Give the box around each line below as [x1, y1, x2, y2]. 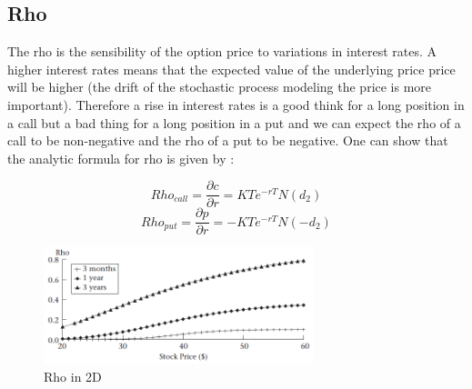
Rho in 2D [44, 366, 102, 385]
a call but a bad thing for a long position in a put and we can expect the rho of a [7, 113, 461, 132]
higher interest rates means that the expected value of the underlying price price [7, 59, 456, 78]
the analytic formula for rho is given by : [7, 148, 235, 167]
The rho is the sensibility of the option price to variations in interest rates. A [7, 42, 437, 61]
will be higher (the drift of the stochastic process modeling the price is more [7, 77, 432, 96]
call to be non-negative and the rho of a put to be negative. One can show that [7, 131, 448, 150]
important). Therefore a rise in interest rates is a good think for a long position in [7, 95, 465, 114]
